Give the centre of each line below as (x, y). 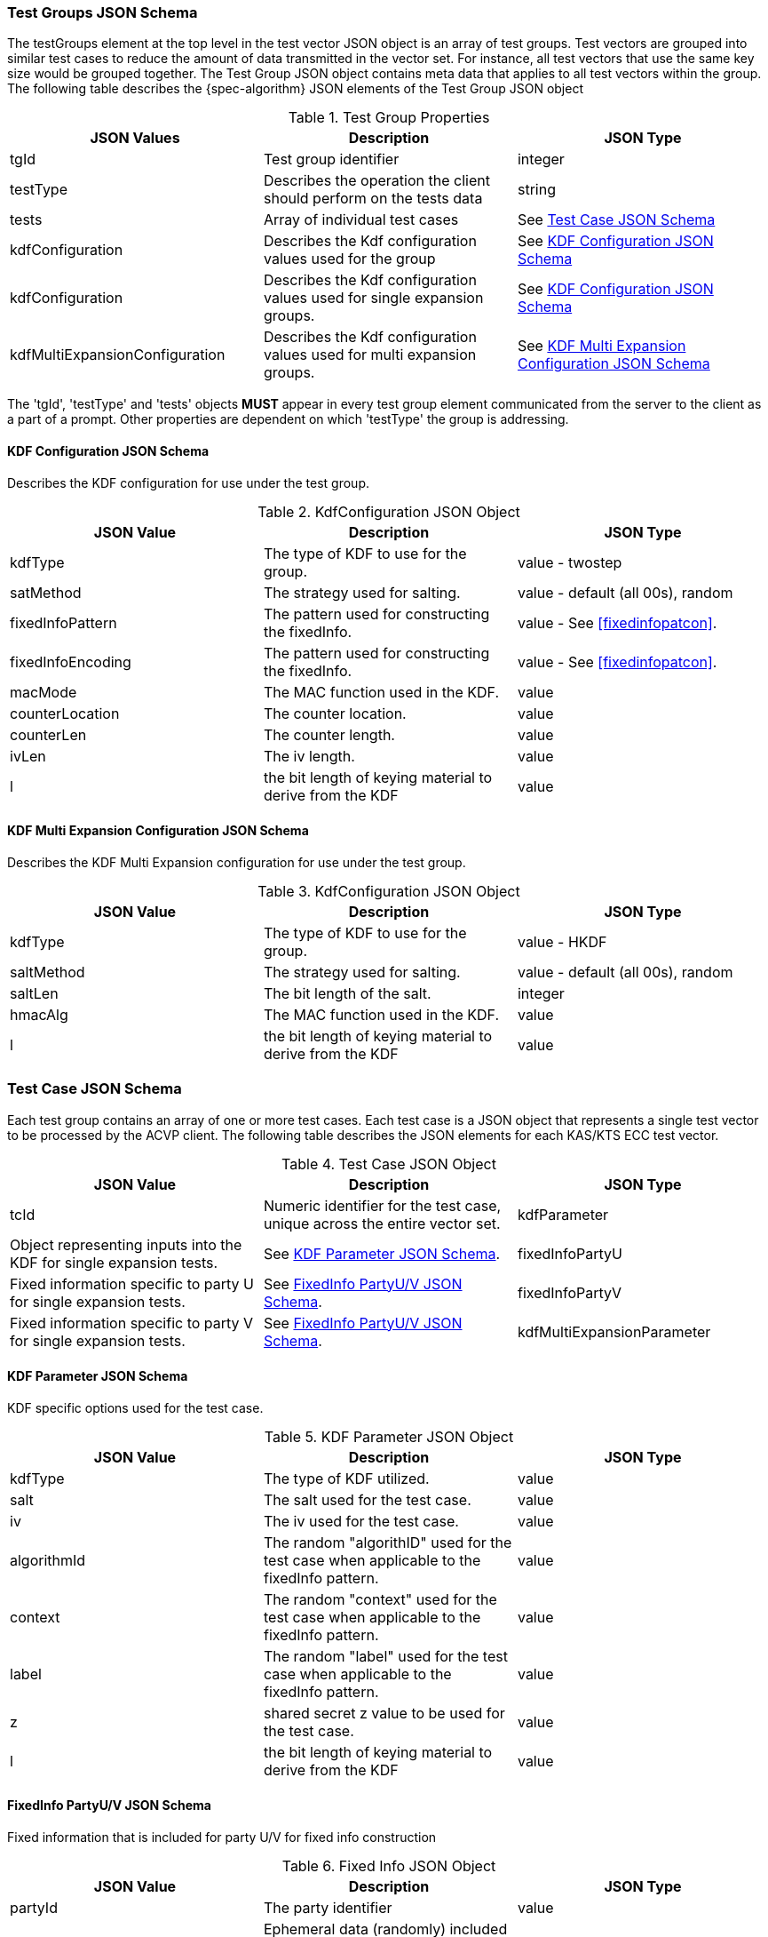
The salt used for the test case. (367, 1499)
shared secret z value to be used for (384, 1713)
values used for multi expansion (370, 355)
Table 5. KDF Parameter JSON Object (389, 1436)
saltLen (34, 993)
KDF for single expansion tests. (114, 1262)
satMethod (46, 592)
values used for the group (349, 259)
